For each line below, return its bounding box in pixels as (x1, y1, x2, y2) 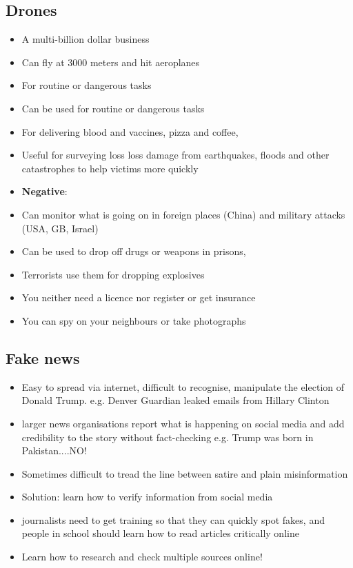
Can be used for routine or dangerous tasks (21, 101, 205, 115)
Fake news (6, 347, 80, 368)
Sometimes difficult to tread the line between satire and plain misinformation (21, 466, 348, 480)
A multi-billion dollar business (21, 32, 150, 46)
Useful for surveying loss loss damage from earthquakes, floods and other (21, 148, 330, 162)
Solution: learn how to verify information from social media (21, 489, 273, 504)
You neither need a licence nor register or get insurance (21, 290, 256, 305)
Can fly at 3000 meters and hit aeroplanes (21, 54, 200, 69)
